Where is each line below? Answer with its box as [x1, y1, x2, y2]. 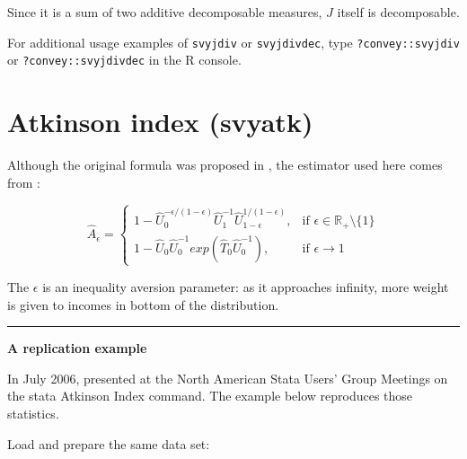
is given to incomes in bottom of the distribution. [7, 295, 279, 313]
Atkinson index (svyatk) [7, 103, 313, 140]
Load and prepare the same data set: [7, 434, 210, 453]
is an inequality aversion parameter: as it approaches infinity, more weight [42, 277, 449, 296]
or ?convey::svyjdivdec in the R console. [7, 50, 242, 69]
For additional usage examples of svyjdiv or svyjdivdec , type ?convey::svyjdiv [7, 32, 460, 51]
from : [7, 172, 41, 191]
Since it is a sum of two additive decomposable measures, [7, 3, 322, 21]
